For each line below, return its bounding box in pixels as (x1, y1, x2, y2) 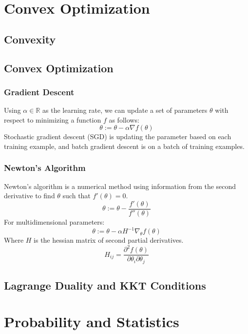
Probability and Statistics (4, 311, 179, 331)
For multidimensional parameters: (4, 217, 105, 227)
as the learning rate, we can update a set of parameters (42, 105, 208, 115)
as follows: (109, 114, 139, 125)
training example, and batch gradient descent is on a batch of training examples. (4, 141, 245, 151)
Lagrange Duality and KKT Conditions (4, 278, 206, 293)
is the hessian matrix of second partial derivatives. (34, 235, 184, 245)
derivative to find (4, 190, 55, 201)
